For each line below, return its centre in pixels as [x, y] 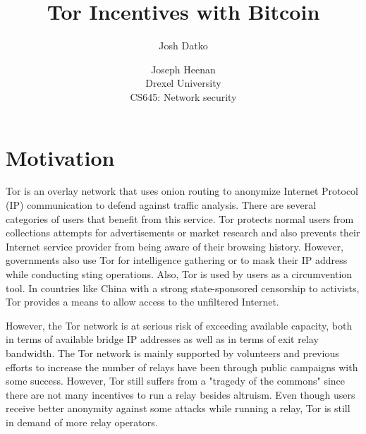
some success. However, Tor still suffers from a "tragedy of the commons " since [176, 381]
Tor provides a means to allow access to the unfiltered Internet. [142, 302]
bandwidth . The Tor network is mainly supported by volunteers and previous [172, 352]
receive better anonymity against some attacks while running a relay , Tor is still [178, 408]
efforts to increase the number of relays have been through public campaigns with [182, 367]
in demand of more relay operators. [82, 422]
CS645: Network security [183, 96]
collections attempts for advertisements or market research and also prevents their [183, 233]
